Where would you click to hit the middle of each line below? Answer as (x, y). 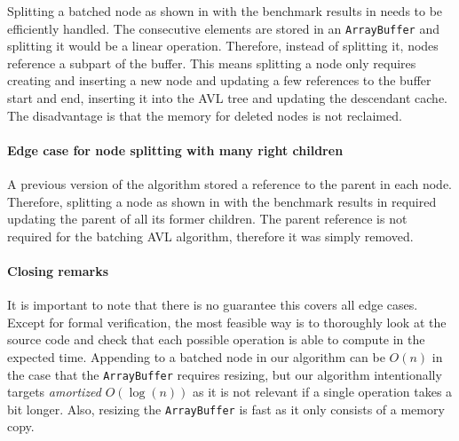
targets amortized (55, 392)
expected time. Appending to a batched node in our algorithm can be (196, 356)
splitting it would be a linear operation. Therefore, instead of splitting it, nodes (223, 46)
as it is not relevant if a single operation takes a (323, 392)
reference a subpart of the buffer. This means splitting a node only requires (212, 63)
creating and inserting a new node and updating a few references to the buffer (219, 80)
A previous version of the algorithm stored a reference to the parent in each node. (229, 184)
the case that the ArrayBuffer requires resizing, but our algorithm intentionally (225, 374)
